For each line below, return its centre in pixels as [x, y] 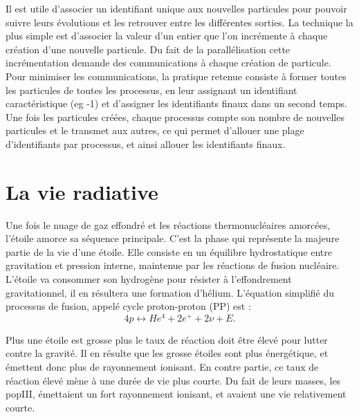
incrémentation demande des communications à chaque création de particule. [168, 63]
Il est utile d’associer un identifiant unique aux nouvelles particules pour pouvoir [176, 8]
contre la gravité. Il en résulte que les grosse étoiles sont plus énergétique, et [167, 353]
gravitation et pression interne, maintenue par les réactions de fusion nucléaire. [173, 265]
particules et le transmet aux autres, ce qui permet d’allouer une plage [155, 130]
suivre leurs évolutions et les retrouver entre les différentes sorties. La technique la [179, 22]
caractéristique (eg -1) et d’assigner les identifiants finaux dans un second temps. [176, 103]
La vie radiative [82, 191]
